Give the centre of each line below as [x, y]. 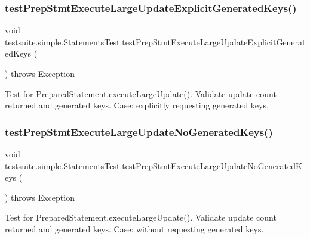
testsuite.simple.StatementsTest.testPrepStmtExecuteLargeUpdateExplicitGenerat [155, 41]
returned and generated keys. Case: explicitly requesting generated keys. [137, 105]
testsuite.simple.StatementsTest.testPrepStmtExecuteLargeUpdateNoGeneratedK [154, 165]
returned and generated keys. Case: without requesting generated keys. [134, 229]
